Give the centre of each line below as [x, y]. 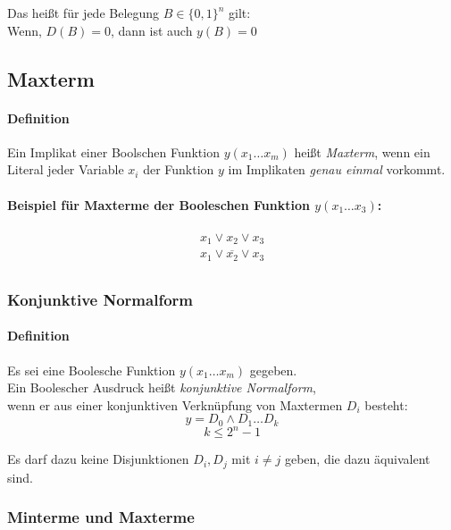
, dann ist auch [151, 30]
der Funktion [179, 169]
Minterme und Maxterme [101, 517]
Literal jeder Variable [66, 169]
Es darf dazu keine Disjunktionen [98, 459]
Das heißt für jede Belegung [84, 13]
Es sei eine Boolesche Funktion [92, 370]
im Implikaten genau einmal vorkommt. [337, 169]
